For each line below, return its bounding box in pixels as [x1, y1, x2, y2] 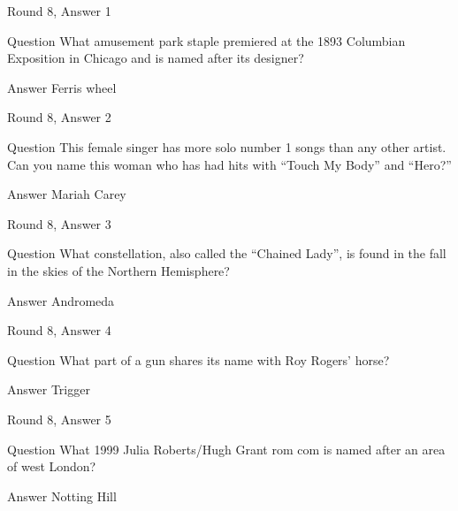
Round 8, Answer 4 [7, 321, 111, 339]
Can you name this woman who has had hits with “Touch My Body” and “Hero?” [7, 155, 452, 173]
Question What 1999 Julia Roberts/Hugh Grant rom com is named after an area [7, 439, 446, 458]
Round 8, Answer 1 [7, 2, 111, 19]
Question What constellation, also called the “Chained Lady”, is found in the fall [7, 244, 447, 263]
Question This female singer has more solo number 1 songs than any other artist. [7, 137, 447, 156]
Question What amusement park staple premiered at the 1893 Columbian [7, 31, 406, 50]
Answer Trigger [7, 380, 90, 399]
